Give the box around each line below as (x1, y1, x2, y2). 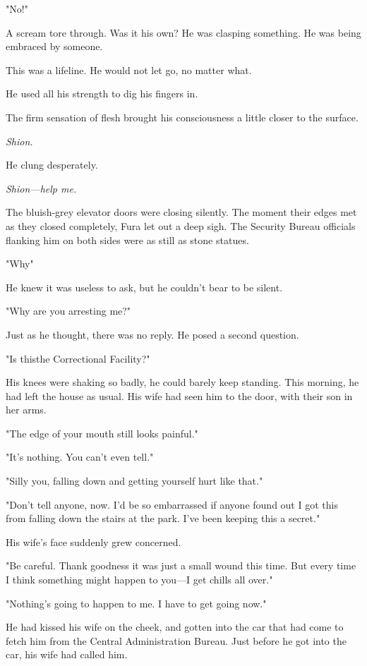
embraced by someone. (6, 39, 103, 54)
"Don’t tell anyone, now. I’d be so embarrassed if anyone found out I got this (6, 497, 338, 511)
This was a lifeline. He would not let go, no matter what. (6, 62, 252, 77)
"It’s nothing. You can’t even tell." (6, 449, 154, 464)
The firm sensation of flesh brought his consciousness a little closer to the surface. (6, 109, 359, 124)
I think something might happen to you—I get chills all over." (6, 572, 273, 587)
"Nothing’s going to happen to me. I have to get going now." (6, 595, 267, 610)
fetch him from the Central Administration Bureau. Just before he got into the (6, 633, 347, 648)
